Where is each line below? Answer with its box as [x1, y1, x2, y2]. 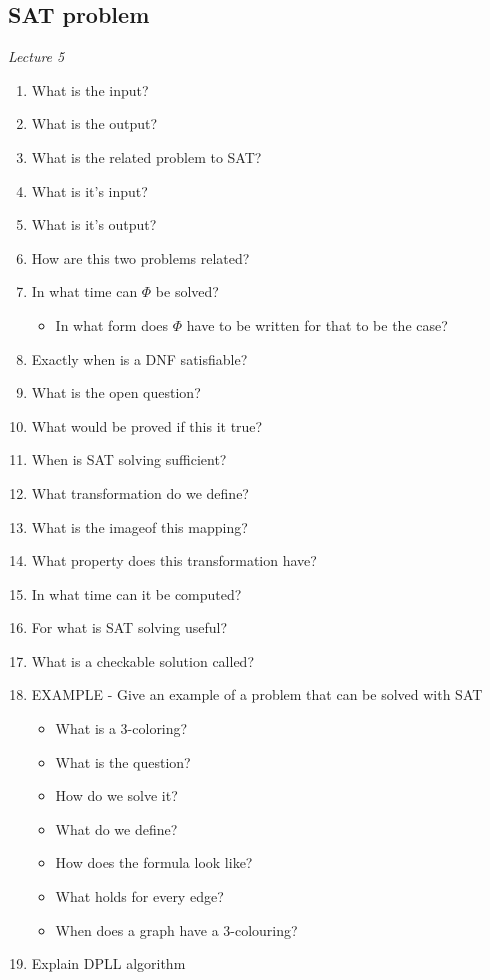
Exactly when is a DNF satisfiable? [31, 348, 248, 369]
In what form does [55, 314, 169, 335]
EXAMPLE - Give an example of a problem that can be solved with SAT [31, 684, 483, 705]
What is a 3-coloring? [55, 718, 188, 739]
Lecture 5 [8, 46, 65, 67]
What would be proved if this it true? [31, 415, 263, 436]
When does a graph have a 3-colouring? [55, 919, 298, 940]
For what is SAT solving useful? [31, 617, 228, 638]
